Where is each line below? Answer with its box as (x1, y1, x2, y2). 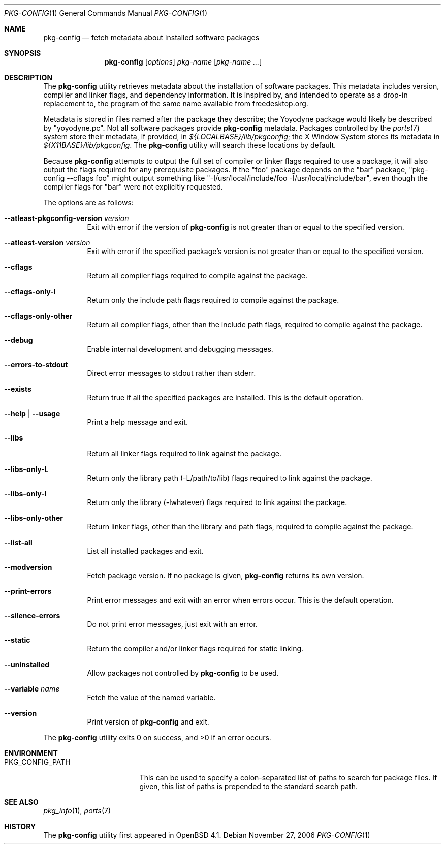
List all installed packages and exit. (87, 547, 204, 555)
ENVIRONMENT (4, 749, 58, 758)
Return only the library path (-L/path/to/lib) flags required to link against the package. (87, 474, 372, 482)
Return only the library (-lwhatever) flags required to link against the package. (87, 498, 347, 507)
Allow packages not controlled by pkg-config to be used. (87, 669, 279, 677)
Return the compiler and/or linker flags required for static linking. (87, 644, 304, 653)
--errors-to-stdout (4, 360, 68, 369)
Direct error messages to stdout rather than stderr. (87, 369, 256, 378)
